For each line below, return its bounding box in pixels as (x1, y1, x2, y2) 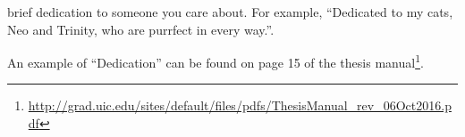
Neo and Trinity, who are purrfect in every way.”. (7, 20, 275, 38)
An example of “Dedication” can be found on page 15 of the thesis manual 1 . (7, 51, 424, 71)
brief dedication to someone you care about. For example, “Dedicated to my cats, (7, 3, 453, 20)
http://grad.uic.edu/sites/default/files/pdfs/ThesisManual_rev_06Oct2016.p (28, 96, 452, 115)
